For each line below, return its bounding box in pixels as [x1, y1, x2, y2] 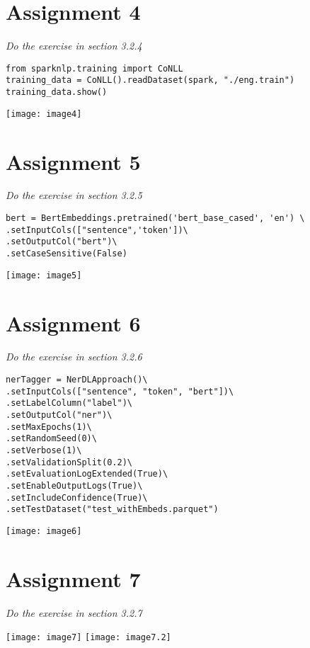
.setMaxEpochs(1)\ [6, 421, 92, 432]
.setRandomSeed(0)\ [6, 433, 97, 444]
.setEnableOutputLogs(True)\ [6, 480, 143, 491]
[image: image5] [6, 270, 82, 280]
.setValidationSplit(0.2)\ [6, 457, 132, 467]
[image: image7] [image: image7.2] [6, 632, 171, 643]
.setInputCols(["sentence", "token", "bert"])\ [6, 386, 234, 397]
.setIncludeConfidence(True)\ [6, 492, 148, 503]
